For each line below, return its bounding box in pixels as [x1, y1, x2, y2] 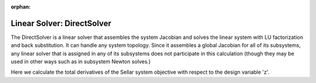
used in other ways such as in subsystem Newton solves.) [11, 58, 151, 65]
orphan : [11, 3, 31, 10]
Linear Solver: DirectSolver [11, 18, 112, 28]
